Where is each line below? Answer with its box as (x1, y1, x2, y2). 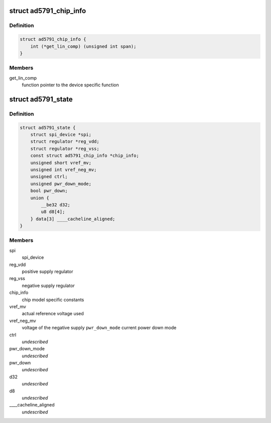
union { (30, 195, 50, 201)
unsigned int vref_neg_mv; (30, 167, 97, 173)
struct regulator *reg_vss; (30, 146, 100, 152)
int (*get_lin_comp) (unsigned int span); (30, 43, 137, 49)
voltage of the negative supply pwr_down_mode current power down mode (22, 325, 177, 331)
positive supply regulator (22, 268, 73, 274)
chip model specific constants (22, 297, 84, 303)
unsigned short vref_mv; (30, 160, 92, 166)
